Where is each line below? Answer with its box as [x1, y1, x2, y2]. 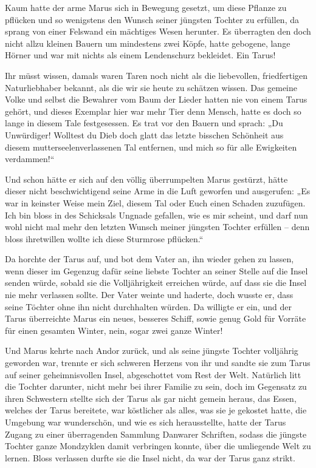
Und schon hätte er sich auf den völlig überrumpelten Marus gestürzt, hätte [5, 172, 288, 185]
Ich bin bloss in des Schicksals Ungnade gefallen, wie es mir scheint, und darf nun [5, 208, 308, 221]
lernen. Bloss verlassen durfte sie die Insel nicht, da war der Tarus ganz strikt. [5, 451, 295, 464]
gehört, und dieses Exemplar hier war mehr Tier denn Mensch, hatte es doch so [5, 104, 301, 117]
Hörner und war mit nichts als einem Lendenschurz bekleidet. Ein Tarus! [5, 49, 276, 61]
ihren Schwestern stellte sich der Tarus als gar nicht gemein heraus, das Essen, [5, 392, 297, 404]
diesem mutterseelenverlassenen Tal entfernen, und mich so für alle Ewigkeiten [5, 140, 297, 153]
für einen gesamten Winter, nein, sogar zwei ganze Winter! [5, 324, 223, 336]
